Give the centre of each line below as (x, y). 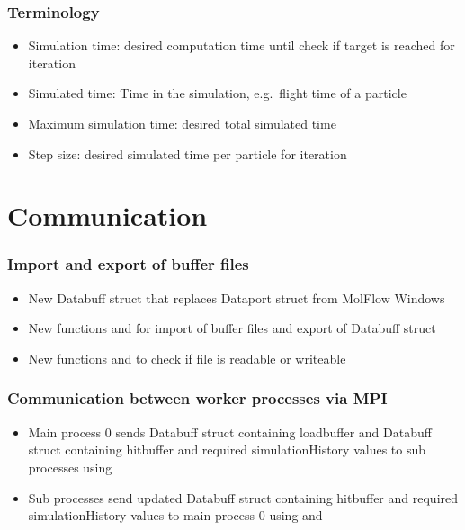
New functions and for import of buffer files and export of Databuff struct (232, 328)
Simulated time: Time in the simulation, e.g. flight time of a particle (217, 93)
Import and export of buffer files (128, 264)
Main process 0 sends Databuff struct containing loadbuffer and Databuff (230, 431)
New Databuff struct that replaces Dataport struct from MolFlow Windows (237, 297)
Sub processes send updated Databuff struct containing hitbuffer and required (243, 497)
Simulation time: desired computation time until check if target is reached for (241, 45)
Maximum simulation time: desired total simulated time (182, 123)
